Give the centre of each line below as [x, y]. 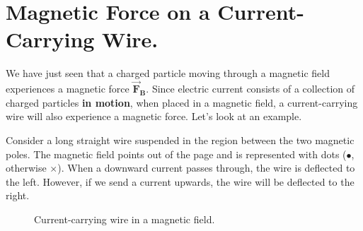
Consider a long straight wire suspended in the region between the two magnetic [180, 140]
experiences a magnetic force [68, 89]
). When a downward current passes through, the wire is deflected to [206, 168]
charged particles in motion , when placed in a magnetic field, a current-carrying [182, 102]
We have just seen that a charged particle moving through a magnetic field [168, 73]
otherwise [26, 168]
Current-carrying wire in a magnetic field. [125, 219]
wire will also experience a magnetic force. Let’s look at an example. [154, 116]
